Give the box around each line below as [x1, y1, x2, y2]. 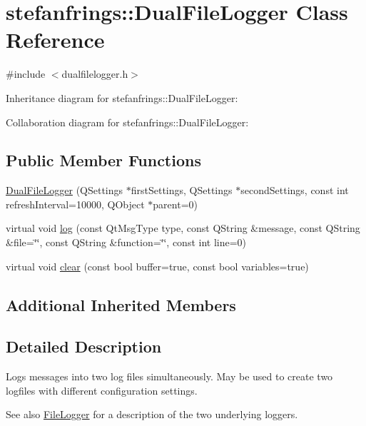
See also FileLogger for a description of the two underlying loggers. [6, 407, 298, 422]
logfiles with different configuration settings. [6, 382, 198, 397]
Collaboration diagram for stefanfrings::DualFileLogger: [6, 114, 249, 129]
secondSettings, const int [240, 183, 349, 198]
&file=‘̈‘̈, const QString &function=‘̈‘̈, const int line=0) [6, 235, 247, 250]
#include [6, 66, 46, 81]
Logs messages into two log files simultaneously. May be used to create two [6, 369, 333, 384]
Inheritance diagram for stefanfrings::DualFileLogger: [6, 90, 238, 105]
